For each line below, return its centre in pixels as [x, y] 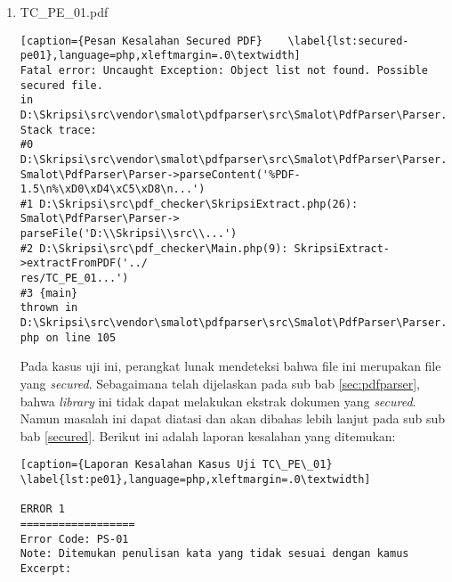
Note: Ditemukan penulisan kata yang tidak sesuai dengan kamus [214, 554]
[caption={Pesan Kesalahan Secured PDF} [141, 41]
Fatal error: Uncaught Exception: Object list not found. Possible [224, 70]
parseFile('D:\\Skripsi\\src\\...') [129, 234]
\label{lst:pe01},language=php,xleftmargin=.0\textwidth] [195, 480]
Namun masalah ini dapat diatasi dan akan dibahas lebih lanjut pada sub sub [233, 418]
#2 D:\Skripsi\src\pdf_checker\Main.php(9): [154, 248]
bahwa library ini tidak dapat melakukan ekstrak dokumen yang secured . [218, 401]
